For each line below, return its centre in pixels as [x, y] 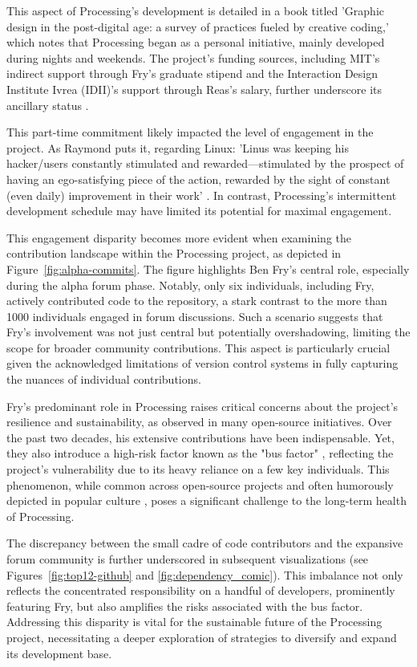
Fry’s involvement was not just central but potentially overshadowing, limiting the [208, 332]
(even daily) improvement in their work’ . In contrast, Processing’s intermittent [202, 195]
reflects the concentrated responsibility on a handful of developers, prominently [201, 590]
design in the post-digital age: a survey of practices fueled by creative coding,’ [198, 26]
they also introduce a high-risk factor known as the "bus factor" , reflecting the [200, 453]
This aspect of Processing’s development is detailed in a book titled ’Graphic [196, 10]
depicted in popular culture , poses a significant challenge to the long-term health [206, 500]
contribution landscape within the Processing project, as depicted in [174, 253]
